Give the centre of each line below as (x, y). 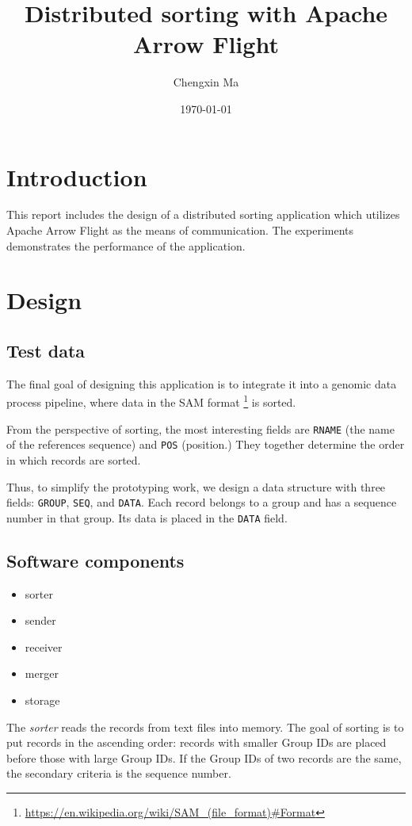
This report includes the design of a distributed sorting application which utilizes (203, 214)
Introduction (77, 176)
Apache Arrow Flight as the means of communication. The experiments (180, 230)
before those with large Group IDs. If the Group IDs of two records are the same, (204, 757)
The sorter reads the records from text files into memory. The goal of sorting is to (205, 727)
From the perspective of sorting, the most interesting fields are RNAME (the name (200, 428)
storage (42, 700)
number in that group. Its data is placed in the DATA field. (147, 517)
